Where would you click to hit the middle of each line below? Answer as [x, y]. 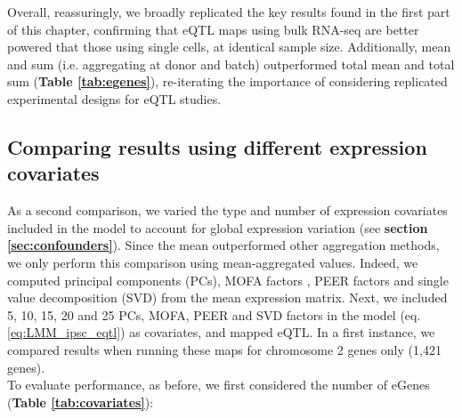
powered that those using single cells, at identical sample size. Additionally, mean [229, 47]
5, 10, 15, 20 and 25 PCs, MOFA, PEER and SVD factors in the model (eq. [214, 314]
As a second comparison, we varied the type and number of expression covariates [227, 210]
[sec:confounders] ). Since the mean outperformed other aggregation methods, [223, 245]
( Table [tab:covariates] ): [81, 402]
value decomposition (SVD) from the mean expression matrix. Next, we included [227, 297]
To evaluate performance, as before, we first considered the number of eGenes [219, 385]
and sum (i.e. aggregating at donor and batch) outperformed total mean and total [231, 64]
